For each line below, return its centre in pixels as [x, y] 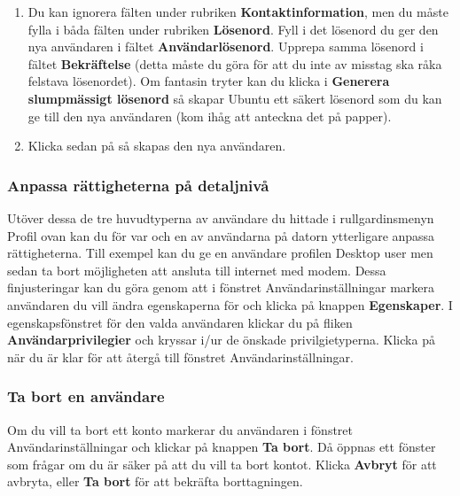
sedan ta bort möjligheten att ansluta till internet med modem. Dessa [197, 270]
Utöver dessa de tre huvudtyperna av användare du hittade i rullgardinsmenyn [221, 217]
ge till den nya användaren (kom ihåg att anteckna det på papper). [210, 116]
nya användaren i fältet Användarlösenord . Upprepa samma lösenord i [226, 46]
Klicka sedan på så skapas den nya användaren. [157, 146]
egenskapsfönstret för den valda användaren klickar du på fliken [180, 322]
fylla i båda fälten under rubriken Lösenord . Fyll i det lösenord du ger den [233, 29]
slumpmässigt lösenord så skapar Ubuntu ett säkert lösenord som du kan [235, 98]
